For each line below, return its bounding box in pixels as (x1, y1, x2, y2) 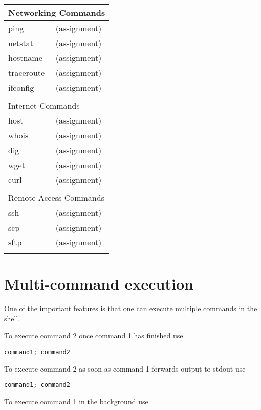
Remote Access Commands (8, 192, 104, 203)
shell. (4, 313, 20, 323)
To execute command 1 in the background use (4, 396, 148, 406)
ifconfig (8, 81, 34, 93)
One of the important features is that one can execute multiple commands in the (4, 303, 257, 314)
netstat (8, 37, 33, 49)
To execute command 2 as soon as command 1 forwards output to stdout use (4, 363, 246, 374)
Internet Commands (8, 99, 80, 111)
